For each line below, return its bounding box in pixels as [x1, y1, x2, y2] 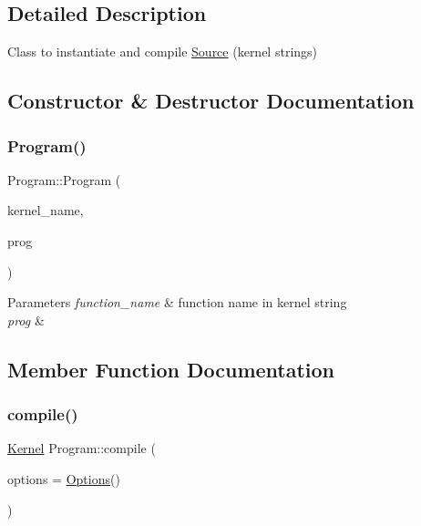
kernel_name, [7, 201, 84, 220]
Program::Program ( [7, 170, 121, 189]
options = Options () [7, 469, 120, 488]
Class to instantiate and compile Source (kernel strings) [7, 42, 318, 61]
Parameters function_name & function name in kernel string [7, 293, 347, 312]
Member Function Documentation [7, 355, 335, 383]
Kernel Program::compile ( [7, 438, 156, 458]
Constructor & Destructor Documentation [7, 87, 415, 115]
